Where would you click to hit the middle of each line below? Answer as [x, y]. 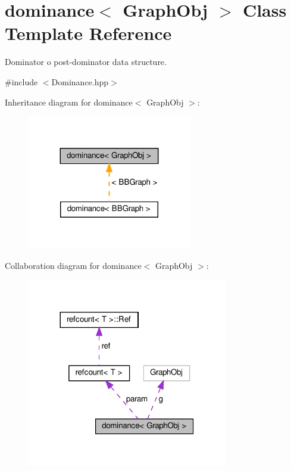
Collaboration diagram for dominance [73, 266]
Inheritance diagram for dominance [69, 102]
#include [21, 81]
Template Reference [88, 33]
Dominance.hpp [80, 81]
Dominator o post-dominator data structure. [86, 62]
